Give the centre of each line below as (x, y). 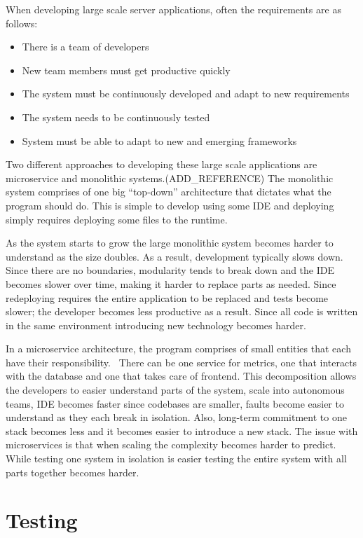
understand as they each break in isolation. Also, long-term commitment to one (176, 417)
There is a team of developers (85, 47)
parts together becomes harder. (73, 472)
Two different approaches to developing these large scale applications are (162, 164)
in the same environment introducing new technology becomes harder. (156, 325)
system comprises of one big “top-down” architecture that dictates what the (169, 192)
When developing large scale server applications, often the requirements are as (173, 9)
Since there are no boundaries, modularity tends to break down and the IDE (170, 270)
